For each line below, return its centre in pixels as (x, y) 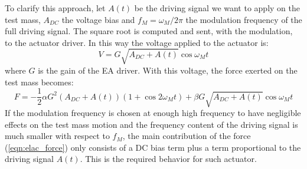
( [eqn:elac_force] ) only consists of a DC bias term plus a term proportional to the (153, 147)
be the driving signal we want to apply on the (217, 8)
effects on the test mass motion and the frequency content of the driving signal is (151, 124)
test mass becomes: (39, 82)
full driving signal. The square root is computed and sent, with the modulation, (149, 31)
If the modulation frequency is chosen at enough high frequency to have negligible (153, 112)
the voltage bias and (98, 19)
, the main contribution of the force (187, 136)
